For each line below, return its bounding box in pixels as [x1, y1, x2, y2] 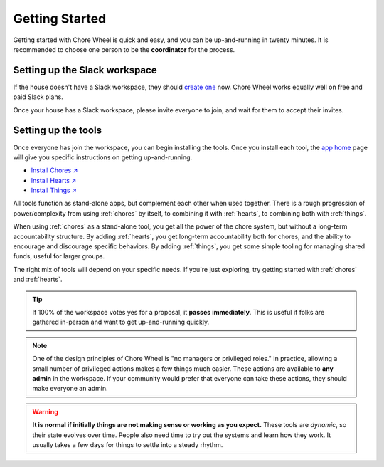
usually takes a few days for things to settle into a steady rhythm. [32, 440, 223, 448]
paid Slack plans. [13, 93, 63, 101]
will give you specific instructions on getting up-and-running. [13, 153, 193, 162]
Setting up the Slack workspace [13, 64, 157, 76]
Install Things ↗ [31, 186, 78, 195]
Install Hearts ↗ [31, 176, 77, 184]
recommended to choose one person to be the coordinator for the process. [13, 45, 235, 53]
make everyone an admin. [32, 384, 108, 393]
